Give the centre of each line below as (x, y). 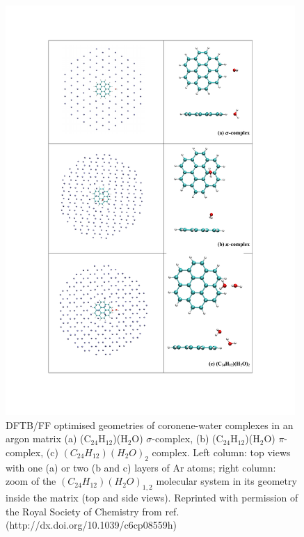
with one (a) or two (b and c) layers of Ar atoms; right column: (141, 467)
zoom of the (31, 481)
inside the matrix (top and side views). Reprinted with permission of (152, 497)
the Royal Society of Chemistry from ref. (93, 511)
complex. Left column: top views (221, 452)
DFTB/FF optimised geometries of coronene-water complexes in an (150, 425)
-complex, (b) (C (187, 438)
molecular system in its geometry (226, 481)
